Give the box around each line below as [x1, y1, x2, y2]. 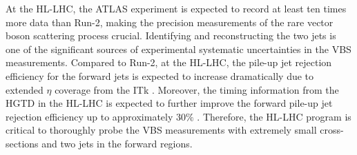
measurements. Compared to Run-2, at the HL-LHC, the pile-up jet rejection [6, 55, 332, 70]
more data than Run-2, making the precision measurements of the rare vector [6, 14, 334, 29]
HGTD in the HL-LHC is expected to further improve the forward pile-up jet [6, 96, 333, 110]
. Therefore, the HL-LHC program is [197, 109, 351, 123]
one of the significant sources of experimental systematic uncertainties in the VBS [6, 41, 351, 56]
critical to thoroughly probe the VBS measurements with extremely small [6, 123, 317, 137]
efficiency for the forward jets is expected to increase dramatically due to [6, 68, 314, 83]
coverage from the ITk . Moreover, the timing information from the [55, 82, 339, 96]
